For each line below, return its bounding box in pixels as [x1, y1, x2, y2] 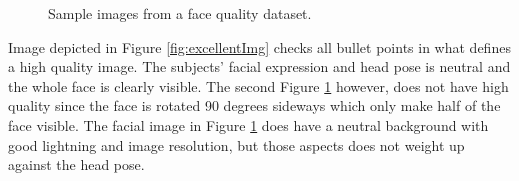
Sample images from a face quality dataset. [48, 3, 312, 23]
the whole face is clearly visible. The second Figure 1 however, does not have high [8, 75, 509, 96]
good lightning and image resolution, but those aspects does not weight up [8, 134, 465, 155]
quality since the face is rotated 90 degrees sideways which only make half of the [8, 95, 501, 116]
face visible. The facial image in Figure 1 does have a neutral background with [8, 114, 489, 135]
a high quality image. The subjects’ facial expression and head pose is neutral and [8, 56, 511, 77]
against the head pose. [8, 154, 145, 175]
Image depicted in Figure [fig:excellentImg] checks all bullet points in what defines [8, 36, 511, 57]
